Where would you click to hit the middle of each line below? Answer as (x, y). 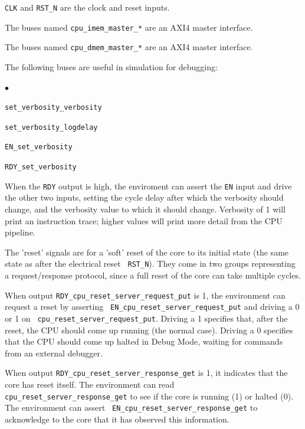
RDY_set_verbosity (41, 167)
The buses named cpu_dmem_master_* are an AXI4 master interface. (129, 47)
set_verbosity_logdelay (51, 127)
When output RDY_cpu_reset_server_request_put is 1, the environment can (145, 295)
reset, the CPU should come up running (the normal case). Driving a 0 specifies (149, 330)
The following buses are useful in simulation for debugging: (111, 66)
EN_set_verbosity (39, 147)
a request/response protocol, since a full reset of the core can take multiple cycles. (153, 275)
